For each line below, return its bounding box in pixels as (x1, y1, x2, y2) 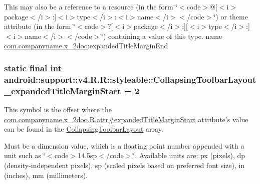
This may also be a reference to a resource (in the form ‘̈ (4, 1, 178, 11)
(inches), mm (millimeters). (4, 170, 88, 180)
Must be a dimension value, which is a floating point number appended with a (4, 140, 244, 151)
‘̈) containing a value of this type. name (101, 30, 222, 41)
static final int (4, 61, 62, 74)
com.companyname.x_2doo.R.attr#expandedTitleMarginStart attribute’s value (4, 114, 248, 124)
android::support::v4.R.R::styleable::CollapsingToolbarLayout (4, 73, 256, 85)
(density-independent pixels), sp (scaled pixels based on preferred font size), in (4, 160, 245, 170)
